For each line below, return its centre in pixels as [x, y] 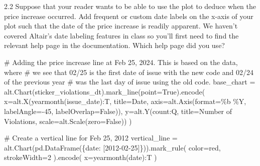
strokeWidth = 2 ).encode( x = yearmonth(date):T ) [81, 157]
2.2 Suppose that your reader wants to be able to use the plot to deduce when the [130, 6]
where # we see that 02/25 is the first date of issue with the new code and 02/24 [129, 72]
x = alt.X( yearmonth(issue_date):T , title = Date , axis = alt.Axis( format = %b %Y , [125, 101]
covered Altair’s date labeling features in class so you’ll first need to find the [121, 35]
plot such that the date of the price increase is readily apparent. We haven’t [121, 26]
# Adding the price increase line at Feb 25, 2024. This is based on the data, [121, 62]
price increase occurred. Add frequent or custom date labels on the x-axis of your [129, 16]
